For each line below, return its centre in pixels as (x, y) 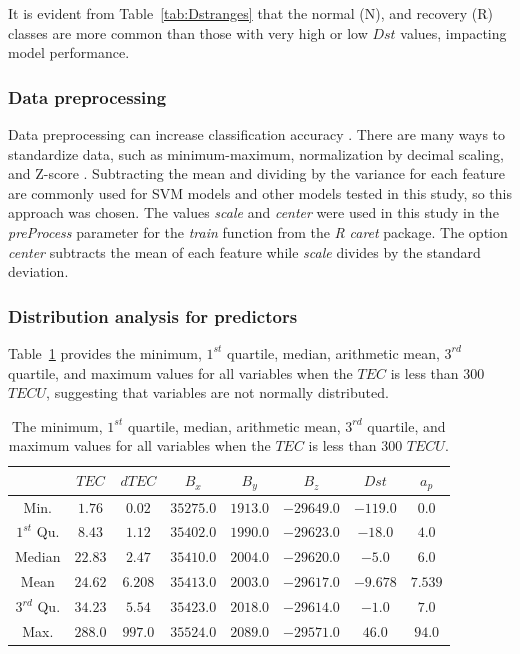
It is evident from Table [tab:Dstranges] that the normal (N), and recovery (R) (251, 13)
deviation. (38, 271)
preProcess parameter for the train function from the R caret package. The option (258, 231)
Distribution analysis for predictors (153, 315)
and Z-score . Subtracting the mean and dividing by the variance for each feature (256, 173)
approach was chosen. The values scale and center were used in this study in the (253, 212)
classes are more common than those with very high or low (188, 32)
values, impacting (453, 32)
